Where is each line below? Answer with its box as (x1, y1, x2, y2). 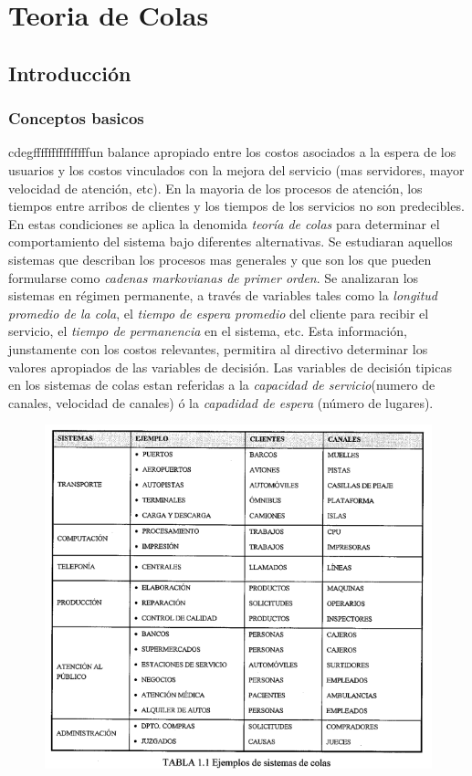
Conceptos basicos (8, 107, 144, 130)
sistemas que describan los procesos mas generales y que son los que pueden (8, 249, 432, 268)
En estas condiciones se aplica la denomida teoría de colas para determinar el (8, 214, 440, 233)
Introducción (8, 58, 131, 87)
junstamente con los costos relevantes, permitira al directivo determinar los (8, 339, 428, 358)
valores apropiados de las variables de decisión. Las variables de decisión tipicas (8, 357, 452, 376)
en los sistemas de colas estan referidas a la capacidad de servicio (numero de (8, 375, 435, 394)
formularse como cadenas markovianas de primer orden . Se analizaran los (8, 267, 419, 287)
